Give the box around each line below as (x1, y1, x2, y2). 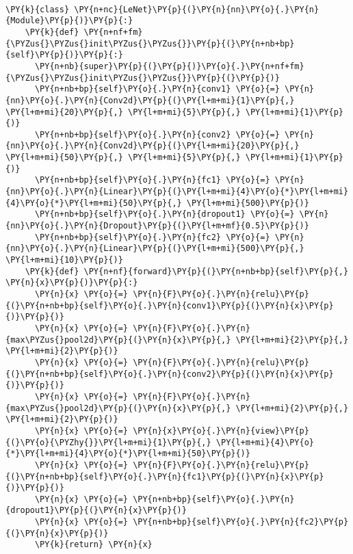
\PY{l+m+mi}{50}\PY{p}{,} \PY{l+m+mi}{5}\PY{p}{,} (5, 153, 241, 163)
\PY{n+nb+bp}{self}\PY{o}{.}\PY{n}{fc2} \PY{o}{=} (34, 232, 270, 242)
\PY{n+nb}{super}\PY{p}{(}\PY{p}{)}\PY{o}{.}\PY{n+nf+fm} (34, 61, 304, 71)
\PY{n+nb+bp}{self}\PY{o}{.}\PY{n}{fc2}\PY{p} (133, 517, 349, 527)
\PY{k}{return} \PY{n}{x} (34, 540, 153, 550)
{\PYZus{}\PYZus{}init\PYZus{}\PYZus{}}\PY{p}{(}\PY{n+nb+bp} (5, 38, 295, 49)
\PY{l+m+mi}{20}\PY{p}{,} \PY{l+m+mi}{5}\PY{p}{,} (5, 107, 241, 117)
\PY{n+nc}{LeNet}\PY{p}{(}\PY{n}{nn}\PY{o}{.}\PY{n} (74, 4, 319, 14)
